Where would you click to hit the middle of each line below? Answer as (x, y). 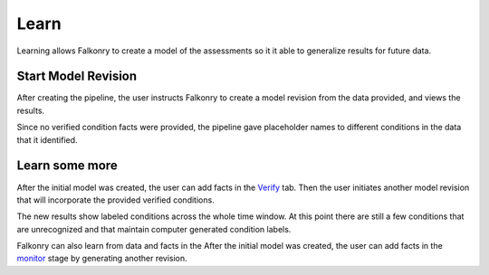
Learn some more (67, 166)
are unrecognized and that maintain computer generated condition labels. (154, 229)
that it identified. (47, 139)
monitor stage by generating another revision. (102, 259)
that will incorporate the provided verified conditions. (115, 200)
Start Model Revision (77, 76)
